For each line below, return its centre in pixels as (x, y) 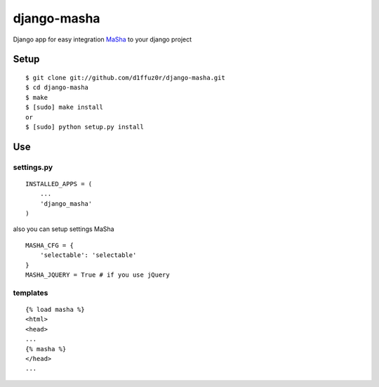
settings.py (33, 167)
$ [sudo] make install (65, 107)
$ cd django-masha (57, 87)
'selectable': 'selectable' (88, 255)
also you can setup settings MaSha (64, 229)
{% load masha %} (55, 309)
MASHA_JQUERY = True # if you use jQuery (98, 275)
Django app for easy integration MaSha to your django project (102, 39)
